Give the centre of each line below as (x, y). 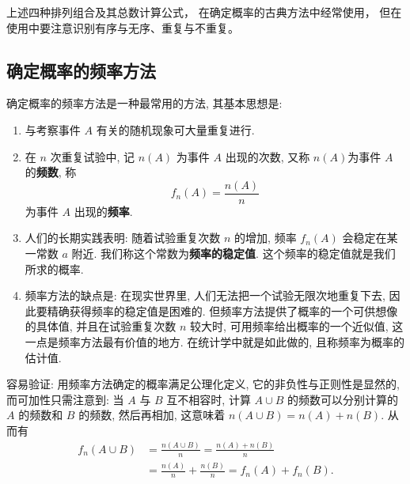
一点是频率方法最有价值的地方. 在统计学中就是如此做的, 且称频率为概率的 (214, 341)
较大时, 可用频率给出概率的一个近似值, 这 (297, 326)
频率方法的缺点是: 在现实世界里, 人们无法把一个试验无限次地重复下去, (205, 295)
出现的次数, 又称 (268, 156)
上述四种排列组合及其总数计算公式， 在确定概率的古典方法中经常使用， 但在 (204, 12)
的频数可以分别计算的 (342, 399)
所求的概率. (54, 268)
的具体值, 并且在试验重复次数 (101, 326)
